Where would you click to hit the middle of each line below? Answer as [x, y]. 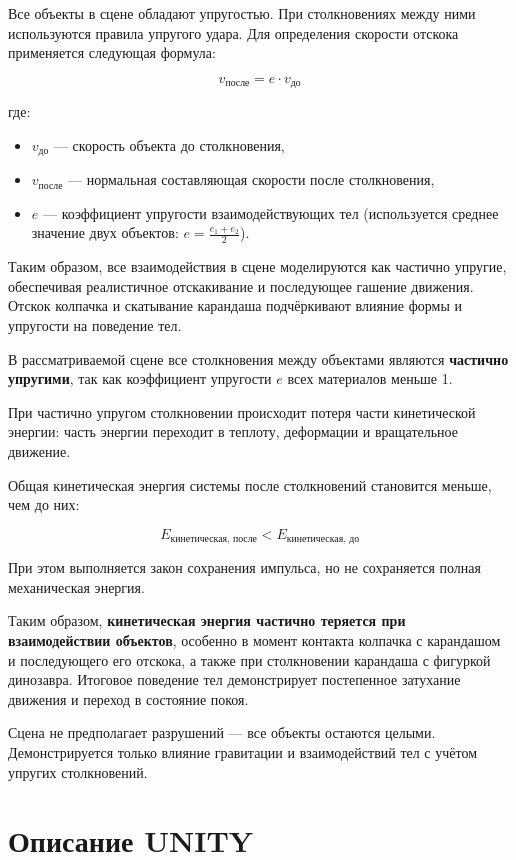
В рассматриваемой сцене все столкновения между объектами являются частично [258, 358]
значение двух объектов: [105, 232]
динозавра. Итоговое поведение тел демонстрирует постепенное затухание [234, 679]
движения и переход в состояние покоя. [128, 698]
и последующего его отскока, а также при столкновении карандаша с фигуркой [249, 659]
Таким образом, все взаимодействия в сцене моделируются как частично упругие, [257, 266]
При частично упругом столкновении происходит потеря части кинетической [242, 411]
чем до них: [44, 504]
